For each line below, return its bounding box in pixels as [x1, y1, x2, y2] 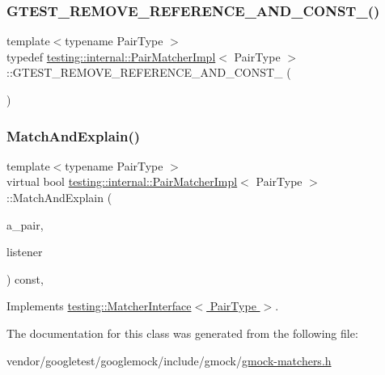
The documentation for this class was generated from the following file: [6, 324, 358, 341]
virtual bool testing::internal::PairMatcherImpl [6, 173, 238, 190]
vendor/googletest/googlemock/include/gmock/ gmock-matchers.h [6, 352, 332, 369]
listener [6, 243, 43, 260]
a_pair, [6, 216, 44, 233]
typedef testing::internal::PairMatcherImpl [6, 48, 216, 65]
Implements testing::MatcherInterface [6, 297, 192, 314]
